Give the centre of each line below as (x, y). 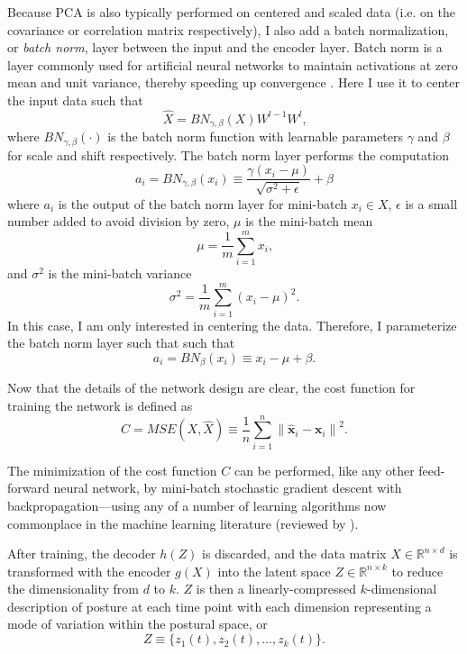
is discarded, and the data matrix (294, 554)
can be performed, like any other (324, 470)
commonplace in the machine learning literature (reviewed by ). (183, 523)
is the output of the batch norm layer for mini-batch (202, 203)
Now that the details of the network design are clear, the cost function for (211, 388)
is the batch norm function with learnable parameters (255, 136)
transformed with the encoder (89, 571)
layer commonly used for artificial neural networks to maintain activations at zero (233, 64)
